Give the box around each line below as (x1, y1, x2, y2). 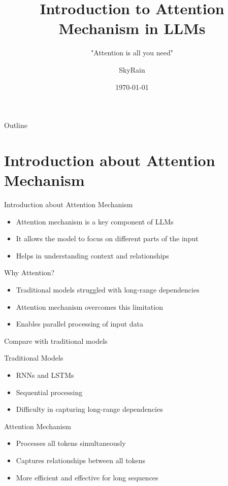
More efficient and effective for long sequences (16, 472, 158, 482)
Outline (4, 120, 27, 131)
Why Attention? (4, 267, 55, 278)
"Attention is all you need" (91, 47, 173, 58)
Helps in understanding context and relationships (16, 250, 169, 261)
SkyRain (119, 64, 145, 75)
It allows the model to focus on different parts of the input (16, 233, 199, 244)
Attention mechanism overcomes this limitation (16, 301, 163, 312)
